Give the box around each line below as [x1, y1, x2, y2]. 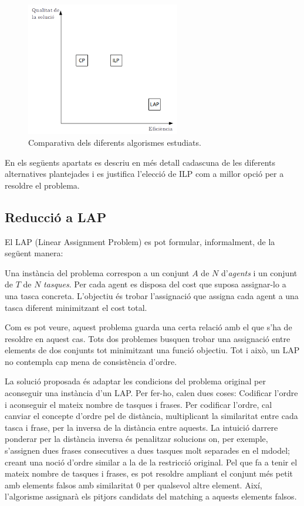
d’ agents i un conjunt [221, 266, 298, 279]
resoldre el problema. [5, 179, 80, 191]
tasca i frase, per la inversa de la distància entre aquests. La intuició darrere [5, 421, 278, 433]
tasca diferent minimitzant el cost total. [5, 301, 147, 313]
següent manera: [5, 247, 63, 259]
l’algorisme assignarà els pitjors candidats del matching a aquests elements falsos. [5, 490, 297, 502]
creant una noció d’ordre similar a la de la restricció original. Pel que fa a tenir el [5, 455, 298, 468]
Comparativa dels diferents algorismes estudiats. [28, 136, 201, 148]
